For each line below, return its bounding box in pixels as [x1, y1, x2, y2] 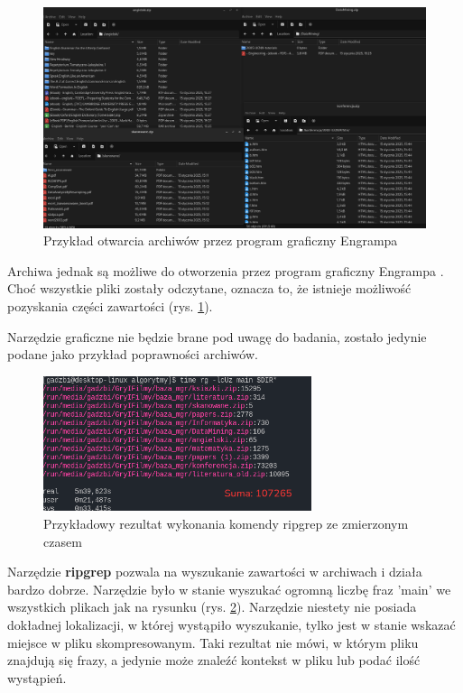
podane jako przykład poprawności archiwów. [7, 345, 258, 364]
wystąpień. [7, 668, 67, 687]
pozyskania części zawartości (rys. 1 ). [7, 297, 213, 316]
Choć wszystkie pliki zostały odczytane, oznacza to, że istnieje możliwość [7, 279, 412, 298]
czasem [43, 531, 82, 550]
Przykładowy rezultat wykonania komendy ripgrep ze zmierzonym [43, 513, 409, 532]
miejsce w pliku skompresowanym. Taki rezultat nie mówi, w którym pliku [7, 633, 419, 651]
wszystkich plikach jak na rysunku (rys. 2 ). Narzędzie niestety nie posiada [7, 597, 417, 616]
